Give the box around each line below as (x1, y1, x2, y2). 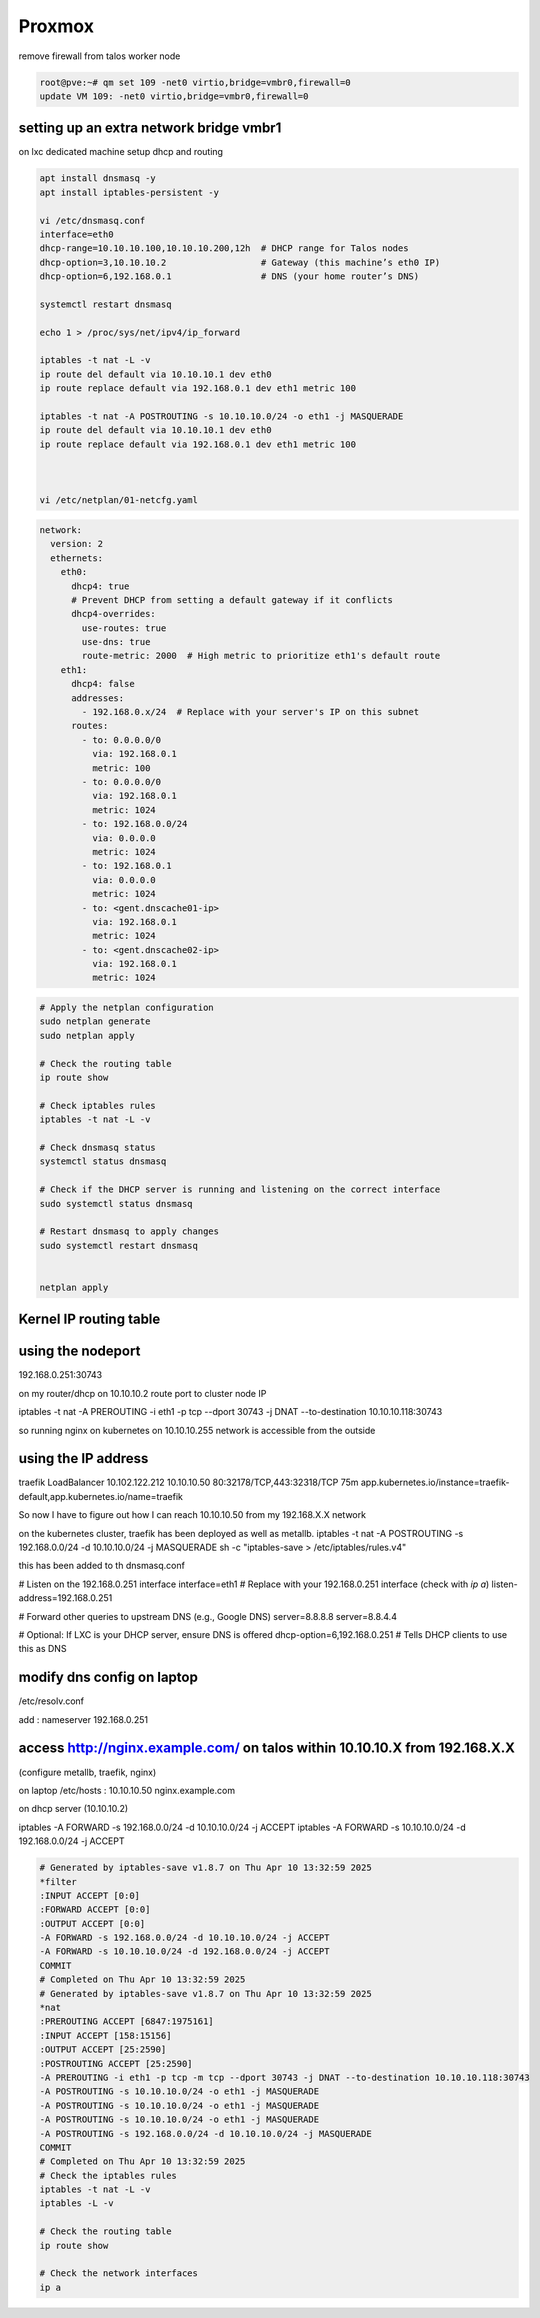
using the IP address (18, 1450, 149, 1467)
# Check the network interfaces (39, 2268, 199, 2279)
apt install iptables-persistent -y (39, 186, 220, 198)
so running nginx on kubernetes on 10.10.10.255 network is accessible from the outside (18, 1424, 376, 1436)
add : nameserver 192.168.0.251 (18, 1713, 149, 1725)
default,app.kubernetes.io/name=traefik (18, 1490, 184, 1502)
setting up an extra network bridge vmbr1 (18, 120, 282, 137)
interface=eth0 (39, 228, 114, 240)
